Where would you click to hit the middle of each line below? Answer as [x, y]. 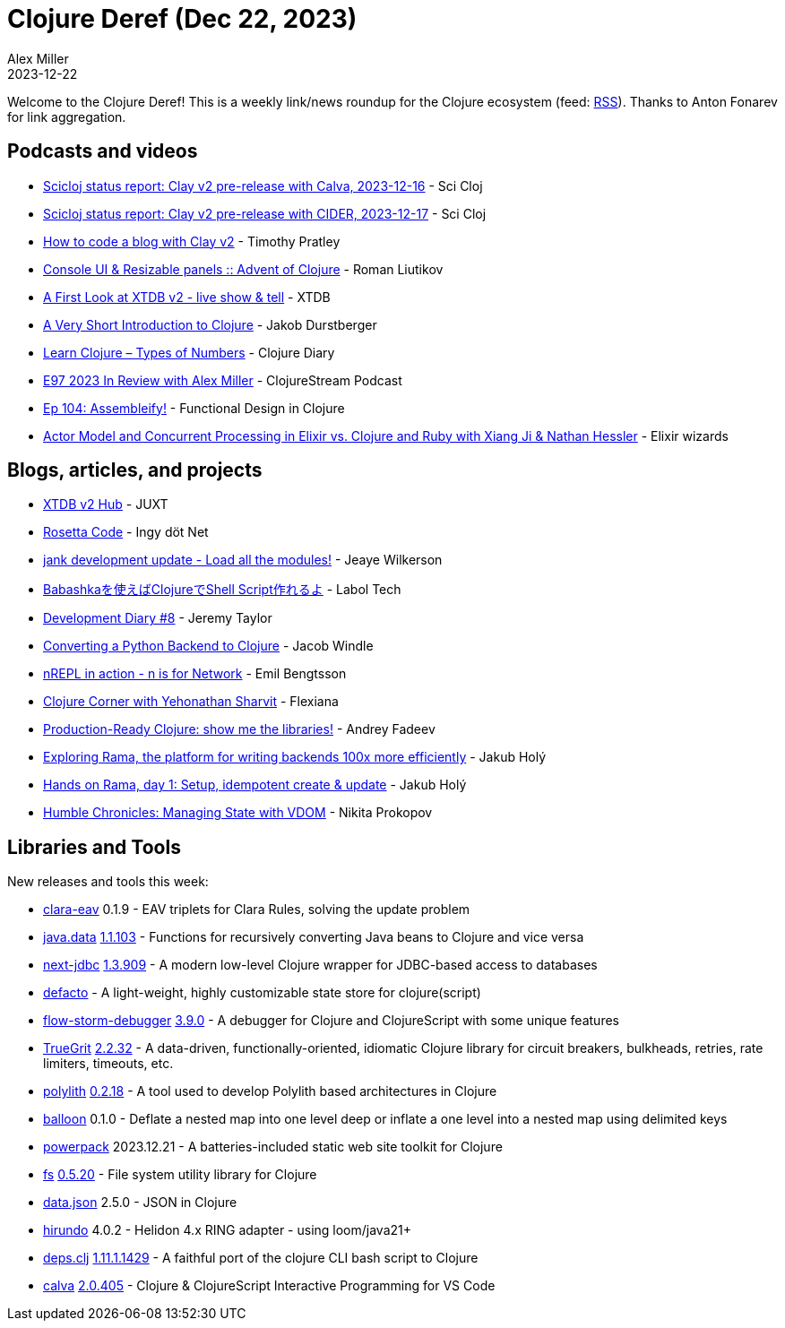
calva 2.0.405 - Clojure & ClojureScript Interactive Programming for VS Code [269, 1286]
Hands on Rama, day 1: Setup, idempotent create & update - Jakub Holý [255, 785]
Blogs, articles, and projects [135, 470]
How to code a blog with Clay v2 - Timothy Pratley [192, 241]
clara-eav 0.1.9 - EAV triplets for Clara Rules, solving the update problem [257, 910]
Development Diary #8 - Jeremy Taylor [158, 618]
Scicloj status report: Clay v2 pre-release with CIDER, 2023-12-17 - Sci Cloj [265, 213]
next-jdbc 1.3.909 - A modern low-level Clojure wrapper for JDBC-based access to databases [320, 965]
